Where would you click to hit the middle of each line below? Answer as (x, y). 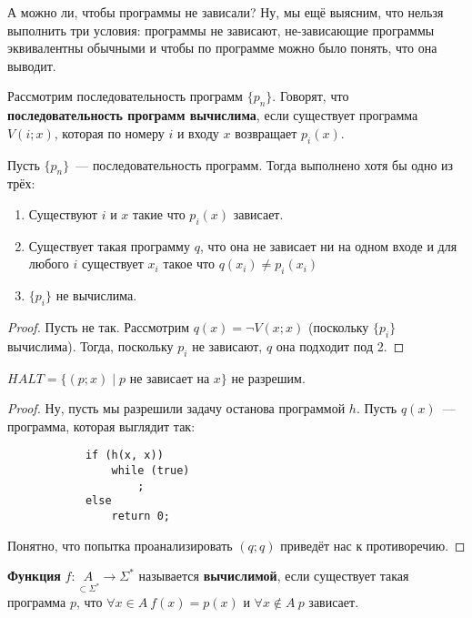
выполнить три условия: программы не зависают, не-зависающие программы (221, 30)
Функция (34, 576)
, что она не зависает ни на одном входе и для (328, 245)
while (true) (151, 470)
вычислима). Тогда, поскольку (90, 345)
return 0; (141, 516)
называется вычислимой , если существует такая (274, 576)
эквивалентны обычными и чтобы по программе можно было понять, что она (222, 48)
